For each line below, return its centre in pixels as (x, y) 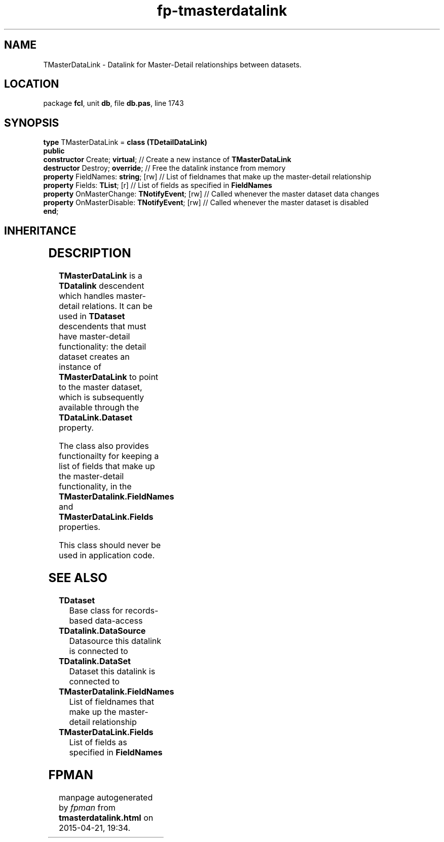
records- (142, 610)
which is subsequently (101, 397)
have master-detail (94, 337)
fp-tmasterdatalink (222, 11)
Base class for (96, 610)
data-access (119, 620)
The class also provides (104, 446)
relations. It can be (117, 306)
